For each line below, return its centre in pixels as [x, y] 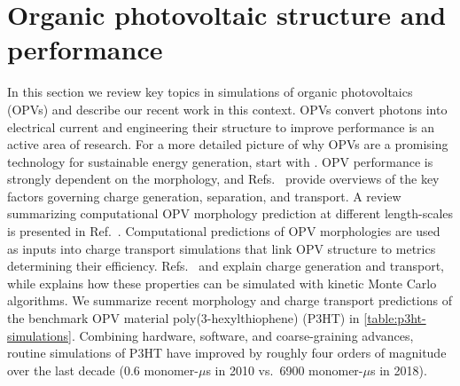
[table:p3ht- [395, 318]
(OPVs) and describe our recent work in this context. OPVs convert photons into [227, 109]
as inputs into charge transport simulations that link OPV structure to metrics [222, 248]
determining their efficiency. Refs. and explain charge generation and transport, [226, 266]
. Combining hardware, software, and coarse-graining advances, [242, 335]
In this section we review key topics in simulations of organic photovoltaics [210, 92]
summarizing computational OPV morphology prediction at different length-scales [230, 213]
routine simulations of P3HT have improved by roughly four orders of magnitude [227, 353]
